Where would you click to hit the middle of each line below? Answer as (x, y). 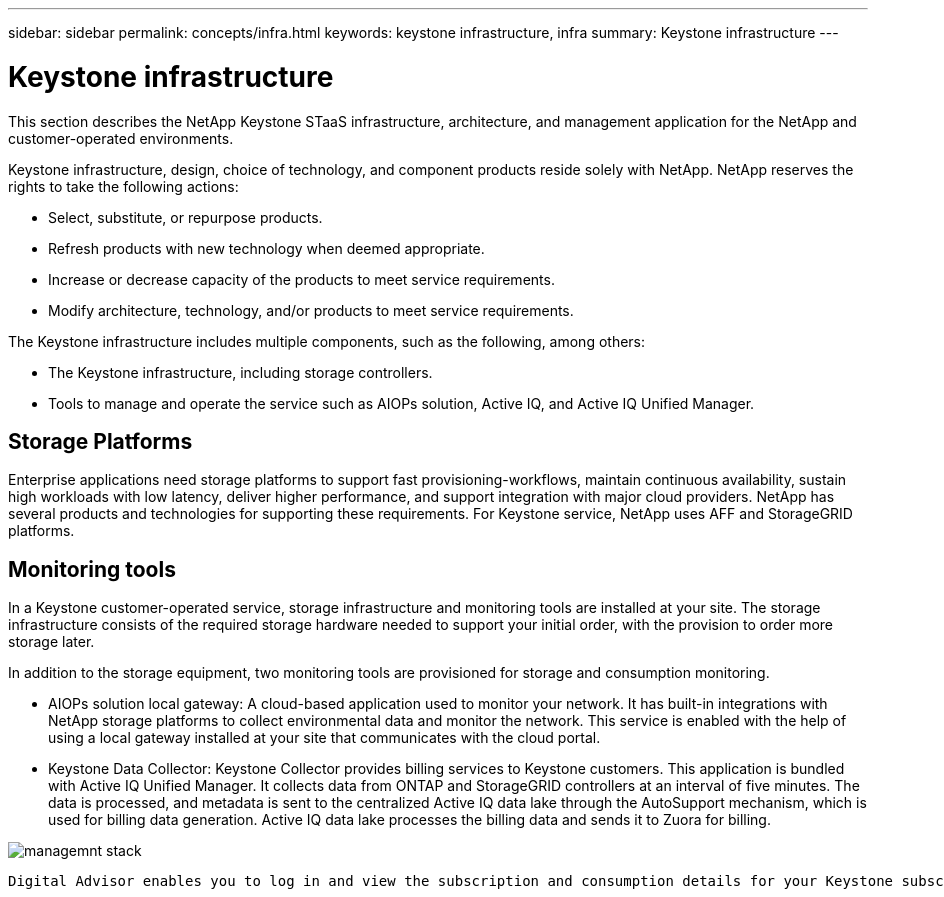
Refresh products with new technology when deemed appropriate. (266, 248)
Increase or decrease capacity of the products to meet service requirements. (301, 279)
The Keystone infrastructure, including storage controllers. (240, 372)
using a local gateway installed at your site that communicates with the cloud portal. (324, 738)
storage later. (51, 642)
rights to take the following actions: (123, 186)
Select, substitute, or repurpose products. (185, 217)
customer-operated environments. (121, 138)
